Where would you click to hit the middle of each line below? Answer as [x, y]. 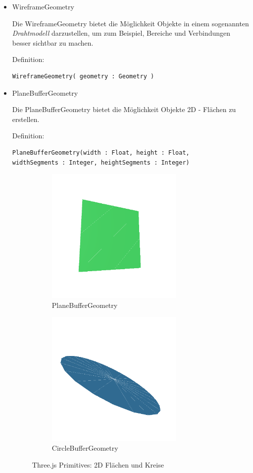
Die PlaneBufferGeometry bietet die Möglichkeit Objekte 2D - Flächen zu [124, 109]
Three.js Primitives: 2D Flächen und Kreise [98, 464]
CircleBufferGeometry [85, 447]
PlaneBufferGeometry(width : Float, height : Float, [101, 152]
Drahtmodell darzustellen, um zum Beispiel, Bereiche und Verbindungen [121, 33]
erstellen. [26, 119]
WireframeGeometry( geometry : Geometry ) [83, 76]
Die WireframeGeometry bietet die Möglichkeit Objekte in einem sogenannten [130, 23]
